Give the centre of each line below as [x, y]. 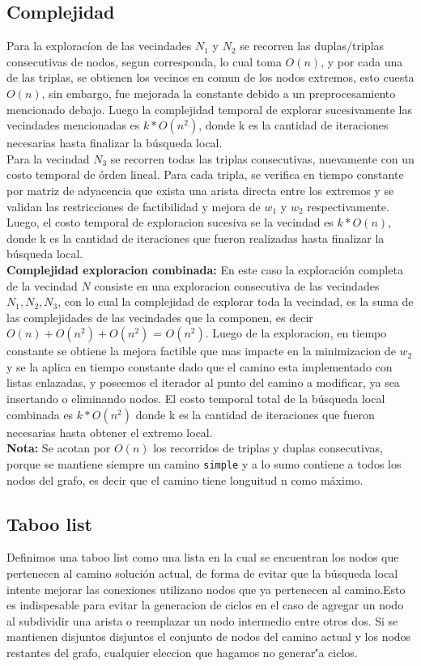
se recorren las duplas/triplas [312, 46]
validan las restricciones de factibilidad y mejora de [134, 206]
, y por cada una [362, 61]
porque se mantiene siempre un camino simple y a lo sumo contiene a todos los [204, 463]
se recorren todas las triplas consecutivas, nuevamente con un [262, 158]
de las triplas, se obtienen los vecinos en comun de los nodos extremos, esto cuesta [210, 77]
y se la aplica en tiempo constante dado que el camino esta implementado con [200, 366]
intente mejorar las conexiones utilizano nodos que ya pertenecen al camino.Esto [206, 589]
